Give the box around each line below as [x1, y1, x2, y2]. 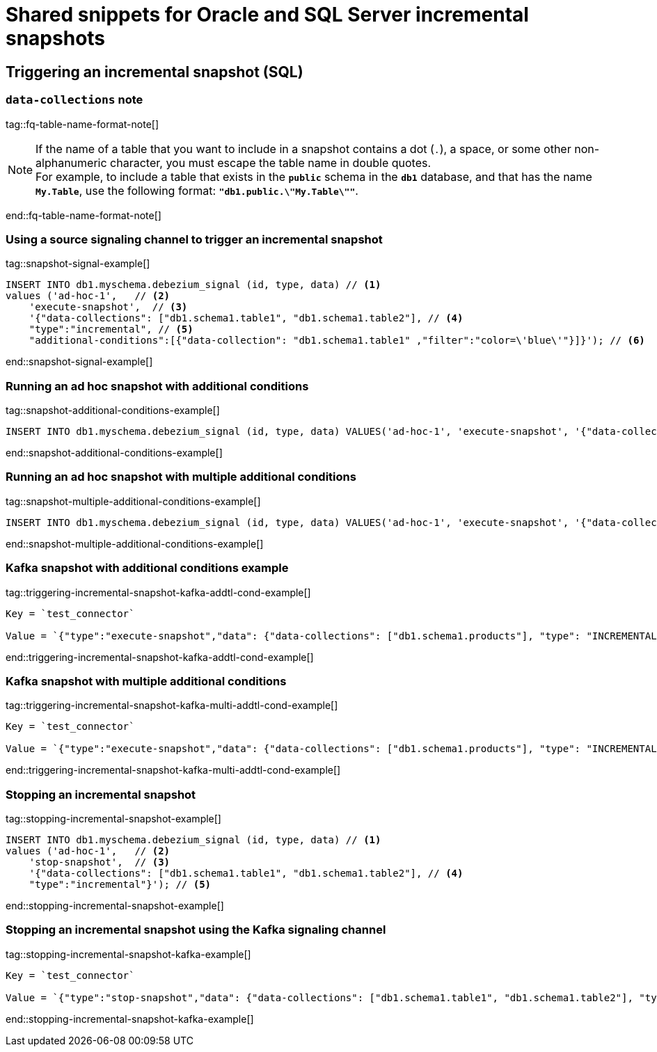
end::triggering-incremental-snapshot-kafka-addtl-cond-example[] [6, 651, 314, 663]
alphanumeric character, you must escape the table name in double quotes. [35, 155, 432, 170]
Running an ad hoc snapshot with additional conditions [6, 378, 309, 393]
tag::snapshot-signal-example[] [6, 257, 150, 270]
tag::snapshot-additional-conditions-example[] [6, 404, 220, 417]
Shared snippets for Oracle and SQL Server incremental [6, 3, 529, 26]
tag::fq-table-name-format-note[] [6, 118, 159, 130]
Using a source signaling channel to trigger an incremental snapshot [6, 232, 383, 246]
